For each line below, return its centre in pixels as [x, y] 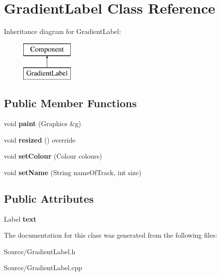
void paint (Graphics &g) [43, 123]
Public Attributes [49, 198]
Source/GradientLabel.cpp [43, 268]
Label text [20, 219]
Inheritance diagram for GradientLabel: [63, 31]
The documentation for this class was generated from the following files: [111, 235]
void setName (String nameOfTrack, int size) [73, 172]
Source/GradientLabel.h [40, 251]
